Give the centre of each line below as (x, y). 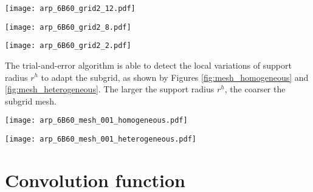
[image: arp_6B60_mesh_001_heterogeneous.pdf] (101, 139)
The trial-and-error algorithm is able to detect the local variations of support (148, 65)
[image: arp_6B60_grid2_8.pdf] (68, 27)
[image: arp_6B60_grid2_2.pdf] (68, 46)
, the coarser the (255, 89)
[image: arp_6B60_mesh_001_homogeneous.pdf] (96, 121)
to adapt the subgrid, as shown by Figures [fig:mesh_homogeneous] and (175, 77)
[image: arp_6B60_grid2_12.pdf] (70, 9)
